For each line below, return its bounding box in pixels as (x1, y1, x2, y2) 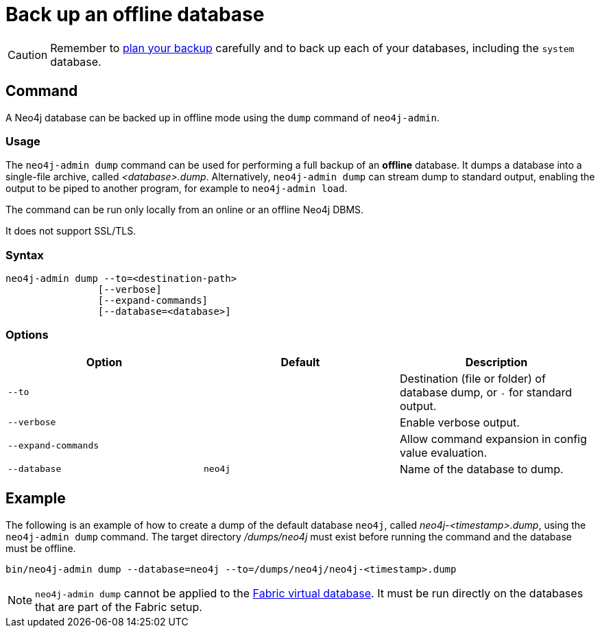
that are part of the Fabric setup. (35, 599, 202, 614)
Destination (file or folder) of (399, 371, 546, 385)
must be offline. (5, 542, 76, 554)
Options (5, 328, 49, 342)
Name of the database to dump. (399, 462, 564, 476)
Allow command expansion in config (399, 431, 587, 446)
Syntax (5, 248, 44, 262)
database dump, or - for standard (399, 385, 572, 399)
